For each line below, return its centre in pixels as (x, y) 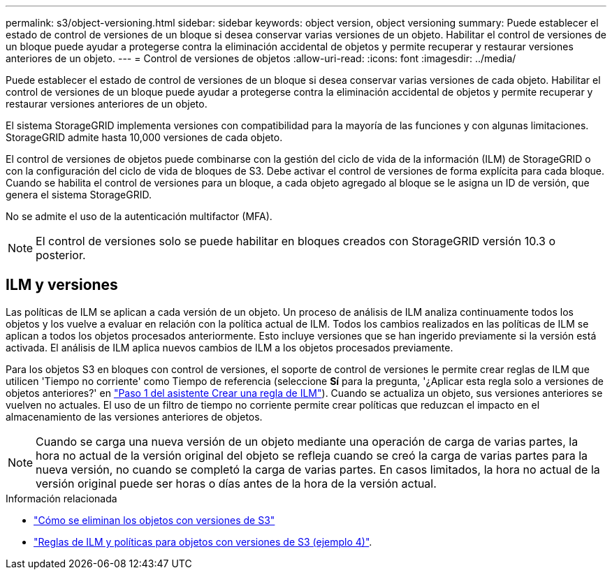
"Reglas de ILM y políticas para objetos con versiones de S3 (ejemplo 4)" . (203, 541)
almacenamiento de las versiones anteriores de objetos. (134, 416)
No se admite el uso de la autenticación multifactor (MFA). (139, 216)
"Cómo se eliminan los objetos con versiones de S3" (154, 520)
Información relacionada (61, 498)
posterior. (61, 255)
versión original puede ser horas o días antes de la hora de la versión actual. (236, 483)
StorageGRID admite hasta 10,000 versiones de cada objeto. (144, 137)
